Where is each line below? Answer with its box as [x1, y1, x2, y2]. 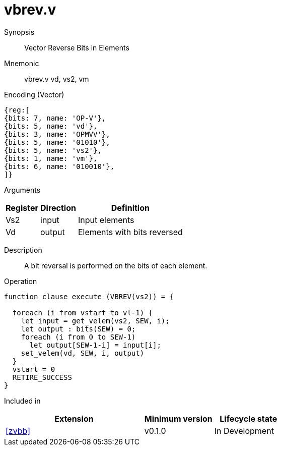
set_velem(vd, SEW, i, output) [21, 349, 145, 357]
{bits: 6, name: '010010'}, [4, 162, 115, 171]
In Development [214, 425, 274, 436]
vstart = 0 [12, 365, 55, 373]
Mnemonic [4, 59, 39, 68]
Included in [4, 396, 41, 405]
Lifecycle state [220, 413, 277, 424]
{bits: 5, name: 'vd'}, [4, 122, 98, 130]
